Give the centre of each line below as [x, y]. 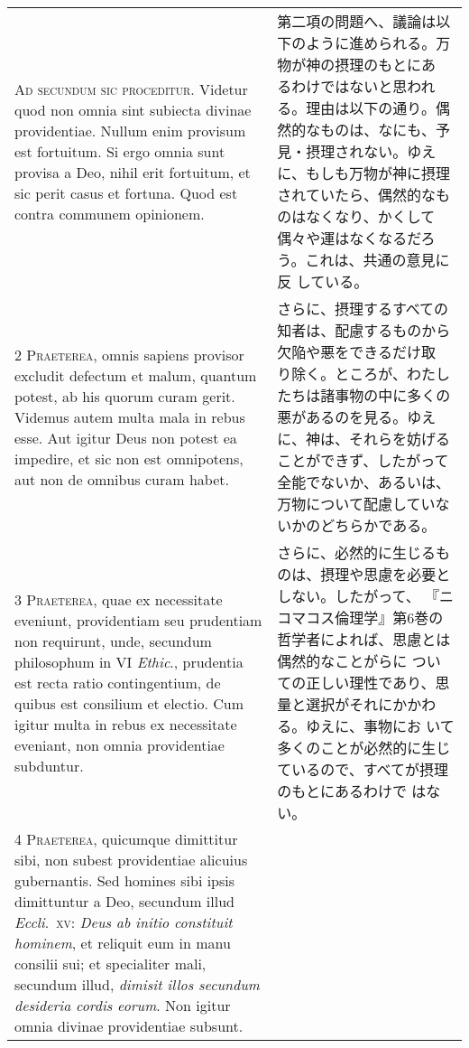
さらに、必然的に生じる [356, 552]
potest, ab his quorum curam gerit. [125, 396]
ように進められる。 [371, 43]
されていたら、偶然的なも [363, 195]
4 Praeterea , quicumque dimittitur [126, 839]
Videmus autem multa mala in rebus [130, 416]
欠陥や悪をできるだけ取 [357, 352]
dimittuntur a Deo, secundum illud [124, 901]
